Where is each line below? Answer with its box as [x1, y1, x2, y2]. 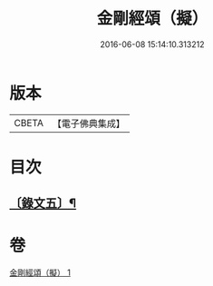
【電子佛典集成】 [52, 117, 125, 130]
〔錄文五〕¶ [9, 196, 77, 212]
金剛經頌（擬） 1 [9, 267, 71, 278]
